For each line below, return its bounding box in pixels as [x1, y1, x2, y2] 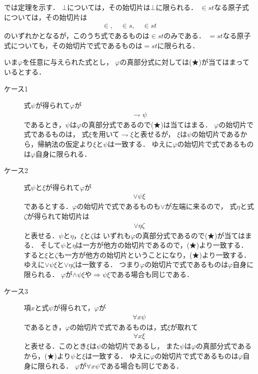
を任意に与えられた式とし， [22, 57, 113, 67]
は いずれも [93, 230, 131, 240]
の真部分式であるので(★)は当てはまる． [81, 119, 212, 129]
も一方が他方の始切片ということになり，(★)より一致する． [58, 249, 251, 260]
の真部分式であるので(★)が [135, 230, 224, 240]
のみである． [164, 30, 206, 41]
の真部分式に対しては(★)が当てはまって [119, 57, 250, 67]
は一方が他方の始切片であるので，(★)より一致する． [76, 240, 248, 250]
